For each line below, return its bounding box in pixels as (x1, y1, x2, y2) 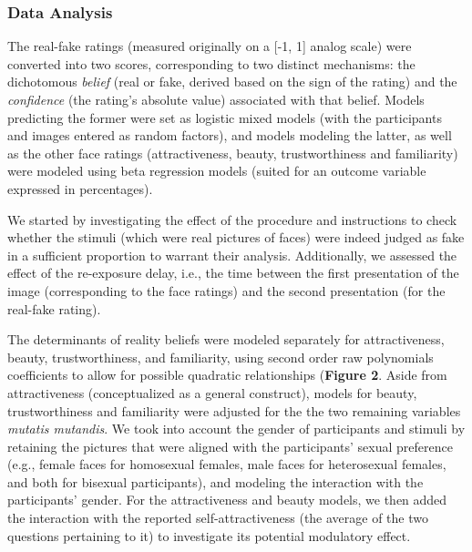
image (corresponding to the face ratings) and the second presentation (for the (7, 281, 446, 300)
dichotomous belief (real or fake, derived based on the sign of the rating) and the (7, 72, 457, 91)
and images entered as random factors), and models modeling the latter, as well (7, 126, 452, 145)
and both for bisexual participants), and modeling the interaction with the (7, 472, 424, 491)
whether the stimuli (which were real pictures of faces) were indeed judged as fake (7, 228, 465, 247)
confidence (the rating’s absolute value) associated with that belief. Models (7, 90, 425, 108)
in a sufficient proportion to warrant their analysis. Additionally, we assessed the (7, 245, 457, 264)
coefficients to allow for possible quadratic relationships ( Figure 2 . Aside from (7, 365, 447, 384)
